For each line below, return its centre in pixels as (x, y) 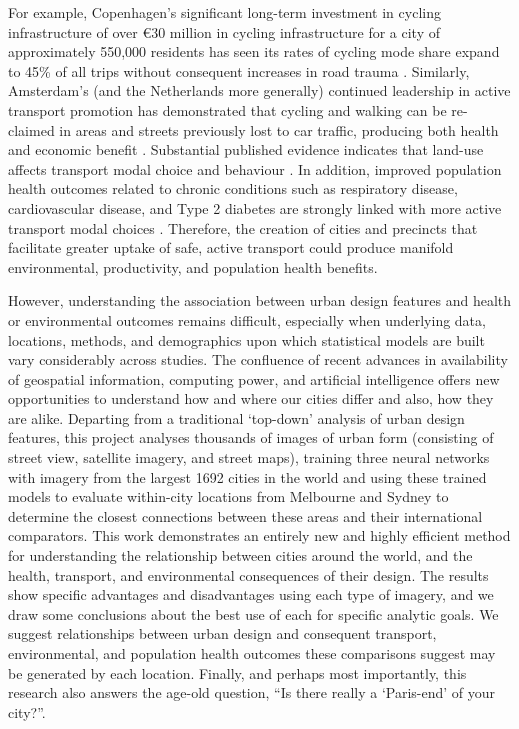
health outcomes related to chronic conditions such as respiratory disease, (233, 188)
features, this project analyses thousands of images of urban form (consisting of (251, 437)
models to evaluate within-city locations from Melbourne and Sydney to (228, 496)
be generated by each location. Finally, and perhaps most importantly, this (237, 672)
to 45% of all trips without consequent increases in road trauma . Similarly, (239, 70)
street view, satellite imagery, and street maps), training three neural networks (249, 457)
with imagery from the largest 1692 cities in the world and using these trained (247, 476)
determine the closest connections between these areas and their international (245, 515)
